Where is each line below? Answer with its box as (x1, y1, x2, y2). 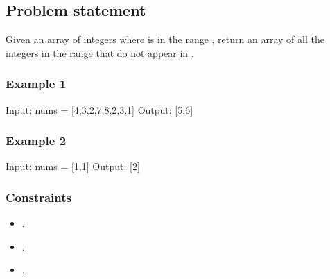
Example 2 (6, 132, 67, 149)
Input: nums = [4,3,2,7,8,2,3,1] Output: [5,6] (6, 102, 193, 117)
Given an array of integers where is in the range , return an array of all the (6, 32, 324, 46)
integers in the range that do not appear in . (6, 45, 194, 60)
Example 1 (6, 75, 67, 92)
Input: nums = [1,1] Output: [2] (6, 159, 140, 174)
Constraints (6, 188, 71, 205)
